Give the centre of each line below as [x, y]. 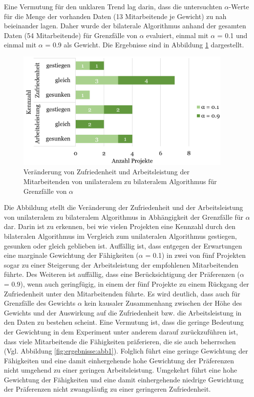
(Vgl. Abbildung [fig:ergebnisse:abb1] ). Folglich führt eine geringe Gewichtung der [126, 351]
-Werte [239, 6]
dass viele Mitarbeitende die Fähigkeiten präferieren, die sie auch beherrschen [120, 341]
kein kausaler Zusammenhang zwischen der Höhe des [163, 303]
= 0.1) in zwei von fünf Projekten [196, 255]
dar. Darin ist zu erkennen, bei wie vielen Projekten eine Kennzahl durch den [120, 226]
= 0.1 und [232, 35]
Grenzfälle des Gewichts [40, 303]
